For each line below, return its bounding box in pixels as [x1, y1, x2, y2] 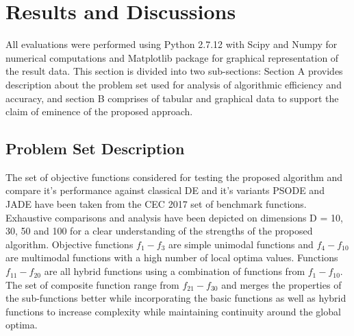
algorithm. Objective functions [5, 237, 134, 251]
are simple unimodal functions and [168, 237, 314, 251]
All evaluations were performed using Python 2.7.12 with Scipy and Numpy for [5, 37, 338, 51]
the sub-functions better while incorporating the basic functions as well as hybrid [5, 291, 346, 305]
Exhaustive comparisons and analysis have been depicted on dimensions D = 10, [5, 210, 343, 224]
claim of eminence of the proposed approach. [5, 104, 193, 119]
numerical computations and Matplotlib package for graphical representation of [5, 50, 339, 64]
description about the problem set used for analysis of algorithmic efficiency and [5, 77, 342, 91]
